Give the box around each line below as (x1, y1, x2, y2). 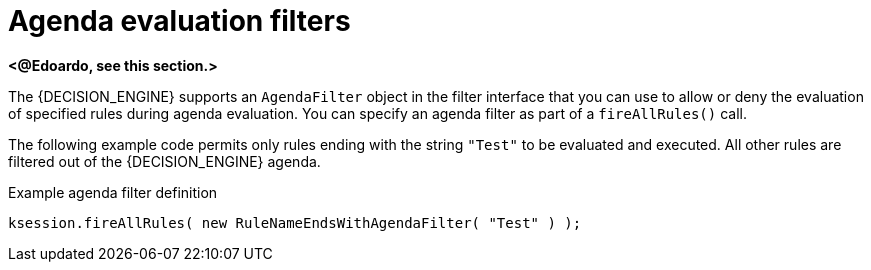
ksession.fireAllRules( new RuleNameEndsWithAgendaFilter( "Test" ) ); (8, 214, 582, 231)
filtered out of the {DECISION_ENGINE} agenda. (8, 152, 321, 170)
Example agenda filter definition (8, 183, 218, 201)
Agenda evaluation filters (8, 4, 351, 38)
